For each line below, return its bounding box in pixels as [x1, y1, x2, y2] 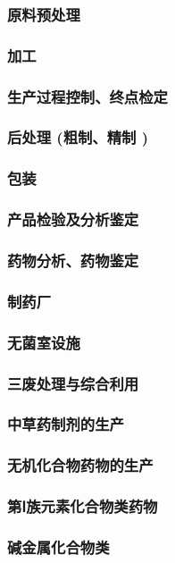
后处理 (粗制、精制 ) [7, 126, 149, 148]
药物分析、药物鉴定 [7, 248, 139, 271]
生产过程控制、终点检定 [7, 85, 168, 107]
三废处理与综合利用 [7, 372, 139, 394]
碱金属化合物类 [7, 535, 110, 558]
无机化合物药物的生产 [7, 454, 154, 476]
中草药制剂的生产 [7, 413, 124, 435]
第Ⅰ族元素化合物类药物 [7, 495, 158, 517]
